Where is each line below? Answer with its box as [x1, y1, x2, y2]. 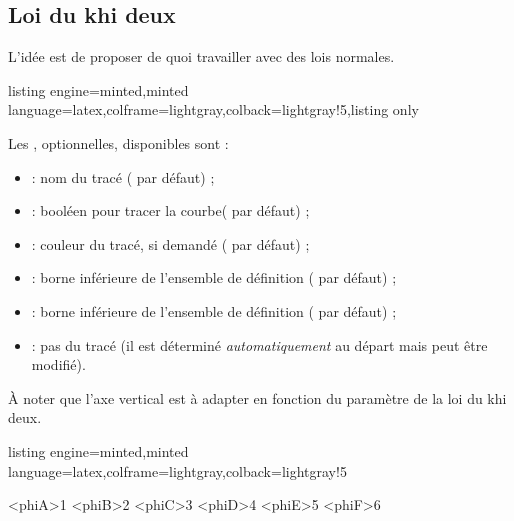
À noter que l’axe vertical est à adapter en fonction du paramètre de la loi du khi [8, 387, 507, 408]
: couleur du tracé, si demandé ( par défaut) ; [31, 233, 310, 254]
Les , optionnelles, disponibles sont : [8, 132, 229, 153]
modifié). [31, 354, 86, 375]
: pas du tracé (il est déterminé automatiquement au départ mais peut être [31, 334, 488, 355]
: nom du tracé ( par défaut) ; [31, 166, 215, 187]
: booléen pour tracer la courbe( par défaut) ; [31, 200, 310, 221]
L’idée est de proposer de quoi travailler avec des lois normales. [8, 46, 395, 67]
